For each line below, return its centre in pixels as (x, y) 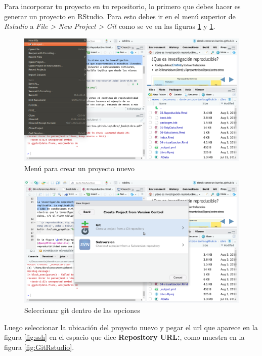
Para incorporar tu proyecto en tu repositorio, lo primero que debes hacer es (122, 6)
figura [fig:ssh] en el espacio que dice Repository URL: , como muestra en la (124, 337)
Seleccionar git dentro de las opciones (82, 310)
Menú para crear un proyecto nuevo (79, 168)
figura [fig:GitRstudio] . (39, 347)
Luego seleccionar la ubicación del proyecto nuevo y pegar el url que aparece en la (131, 327)
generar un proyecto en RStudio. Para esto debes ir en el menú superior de (120, 16)
